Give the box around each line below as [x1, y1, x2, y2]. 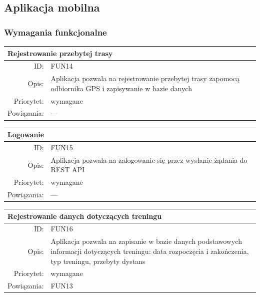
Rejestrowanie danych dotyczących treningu [7, 210, 162, 221]
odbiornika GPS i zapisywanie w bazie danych [50, 83, 192, 93]
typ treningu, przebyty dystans [50, 255, 145, 266]
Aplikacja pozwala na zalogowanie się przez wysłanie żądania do [50, 154, 247, 165]
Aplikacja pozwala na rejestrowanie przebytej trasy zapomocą [50, 73, 240, 84]
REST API [50, 164, 85, 175]
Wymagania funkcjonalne [4, 26, 107, 38]
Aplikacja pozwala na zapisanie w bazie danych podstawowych [50, 236, 242, 246]
